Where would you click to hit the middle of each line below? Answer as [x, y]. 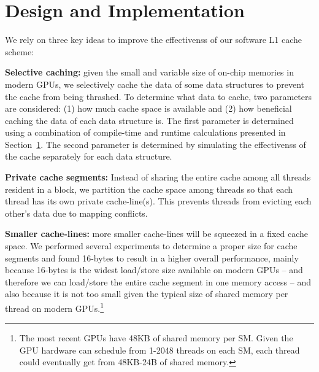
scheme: [20, 51]
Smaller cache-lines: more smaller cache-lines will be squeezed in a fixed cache [157, 234]
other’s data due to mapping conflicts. [76, 213]
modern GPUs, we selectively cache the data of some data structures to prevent [155, 84]
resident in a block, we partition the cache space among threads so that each [149, 189]
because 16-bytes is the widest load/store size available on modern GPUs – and [154, 270]
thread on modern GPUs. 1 [55, 307]
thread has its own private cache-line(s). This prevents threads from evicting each [158, 201]
